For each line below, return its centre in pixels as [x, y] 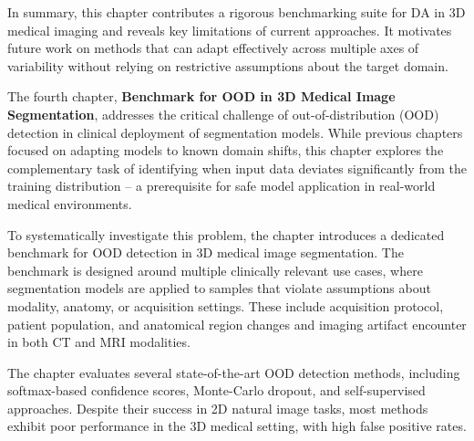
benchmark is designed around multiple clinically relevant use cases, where [215, 270]
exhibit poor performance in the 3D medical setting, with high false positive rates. [237, 426]
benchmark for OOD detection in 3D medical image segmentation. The [206, 252]
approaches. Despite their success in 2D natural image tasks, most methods [218, 408]
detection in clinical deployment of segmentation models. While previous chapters [235, 132]
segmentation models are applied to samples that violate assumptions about [219, 288]
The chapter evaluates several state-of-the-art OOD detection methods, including [234, 372]
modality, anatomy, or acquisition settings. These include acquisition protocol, [226, 305]
